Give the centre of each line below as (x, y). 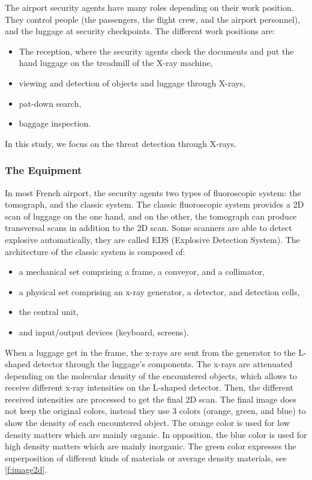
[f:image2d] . (26, 469)
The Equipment (43, 170)
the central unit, (49, 312)
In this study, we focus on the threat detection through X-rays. (121, 143)
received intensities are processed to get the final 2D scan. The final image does (151, 399)
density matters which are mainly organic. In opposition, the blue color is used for (156, 434)
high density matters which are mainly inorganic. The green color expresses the (151, 446)
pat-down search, (50, 103)
